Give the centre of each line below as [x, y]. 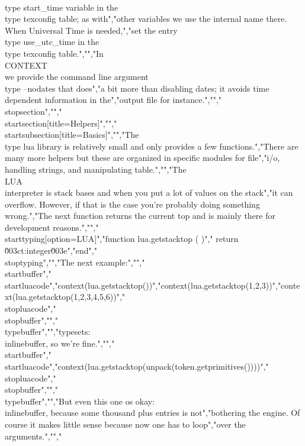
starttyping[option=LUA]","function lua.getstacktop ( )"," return [122, 239]
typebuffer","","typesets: [48, 332]
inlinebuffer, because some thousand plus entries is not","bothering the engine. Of [152, 413]
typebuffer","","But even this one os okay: [80, 401]
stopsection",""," [33, 111]
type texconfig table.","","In [54, 53]
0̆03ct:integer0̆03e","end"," [51, 251]
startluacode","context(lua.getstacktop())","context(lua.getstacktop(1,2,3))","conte [152, 285]
